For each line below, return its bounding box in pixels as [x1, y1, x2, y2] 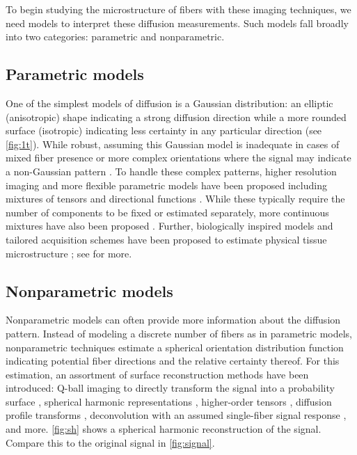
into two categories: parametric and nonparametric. [6, 29, 225, 44]
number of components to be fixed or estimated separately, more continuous [6, 205, 329, 219]
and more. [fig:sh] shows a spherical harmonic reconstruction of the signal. [6, 422, 322, 436]
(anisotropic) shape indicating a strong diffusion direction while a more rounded [6, 109, 347, 124]
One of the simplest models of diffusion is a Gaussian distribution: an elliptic [6, 95, 333, 110]
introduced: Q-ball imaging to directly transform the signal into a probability [6, 381, 335, 395]
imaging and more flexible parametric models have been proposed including [6, 177, 327, 192]
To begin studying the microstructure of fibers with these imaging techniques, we [6, 2, 351, 16]
